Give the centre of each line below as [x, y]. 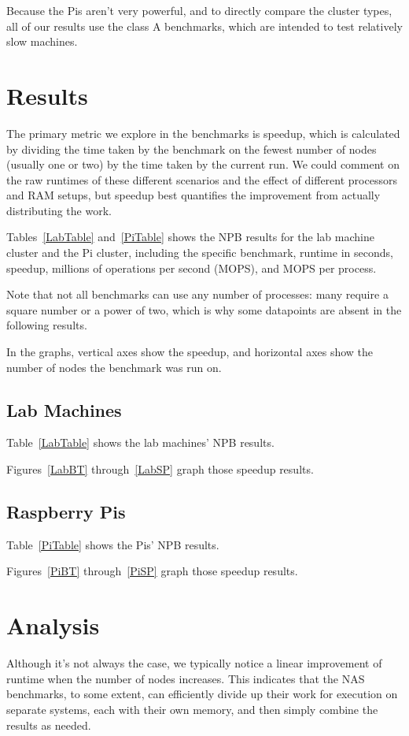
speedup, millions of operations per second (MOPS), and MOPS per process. [192, 268]
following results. [47, 325]
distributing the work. [59, 210]
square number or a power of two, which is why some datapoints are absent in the [204, 309]
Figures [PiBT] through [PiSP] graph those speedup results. [152, 571]
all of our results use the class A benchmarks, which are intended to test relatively [204, 26]
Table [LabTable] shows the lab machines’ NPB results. [140, 442]
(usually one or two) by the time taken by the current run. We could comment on [203, 164]
